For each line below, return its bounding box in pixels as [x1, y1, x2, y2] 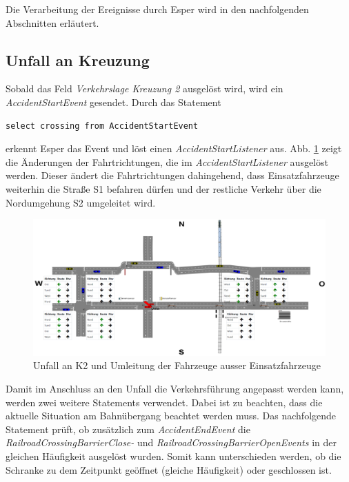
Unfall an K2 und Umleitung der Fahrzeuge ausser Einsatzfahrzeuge [33, 358, 321, 373]
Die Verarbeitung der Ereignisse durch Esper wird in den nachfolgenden [6, 2, 309, 16]
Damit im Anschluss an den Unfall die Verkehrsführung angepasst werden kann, [6, 381, 344, 396]
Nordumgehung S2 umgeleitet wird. [6, 195, 156, 209]
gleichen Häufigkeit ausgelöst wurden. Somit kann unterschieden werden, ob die [6, 449, 341, 463]
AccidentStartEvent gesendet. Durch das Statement [6, 94, 221, 109]
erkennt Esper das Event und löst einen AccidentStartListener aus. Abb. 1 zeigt [6, 141, 342, 156]
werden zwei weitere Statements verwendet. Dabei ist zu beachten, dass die [6, 395, 323, 409]
